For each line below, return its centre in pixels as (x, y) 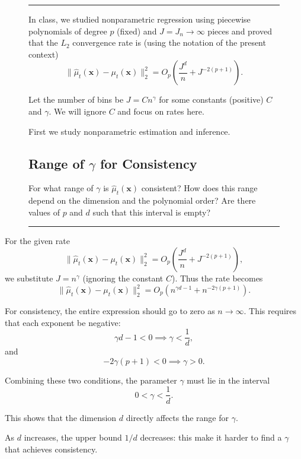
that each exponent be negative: (63, 322)
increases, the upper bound (73, 437)
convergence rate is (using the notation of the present (169, 42)
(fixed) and (137, 31)
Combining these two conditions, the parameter (91, 380)
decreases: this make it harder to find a (211, 437)
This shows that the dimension (61, 417)
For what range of (61, 188)
